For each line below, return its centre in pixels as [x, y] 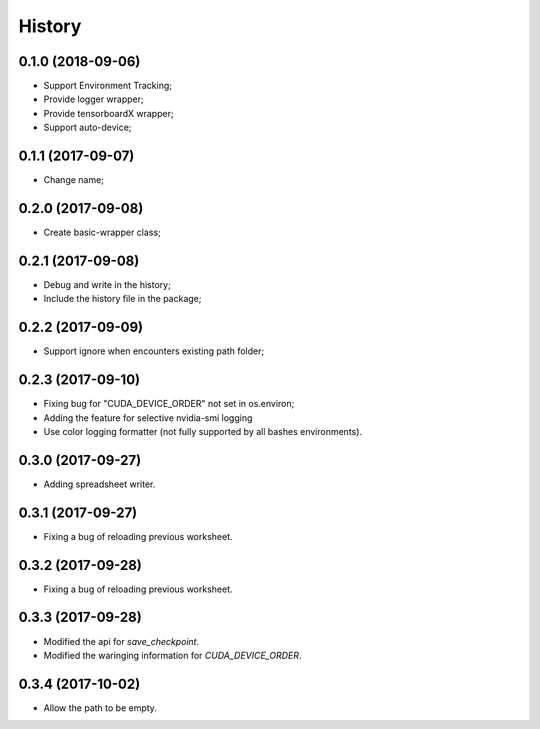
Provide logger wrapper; [93, 99]
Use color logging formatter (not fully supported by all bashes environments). [203, 431]
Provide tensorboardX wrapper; [108, 113]
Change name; [74, 180]
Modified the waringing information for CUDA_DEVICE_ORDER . [172, 655]
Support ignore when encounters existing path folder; [154, 351]
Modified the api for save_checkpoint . [121, 641]
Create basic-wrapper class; [102, 232]
